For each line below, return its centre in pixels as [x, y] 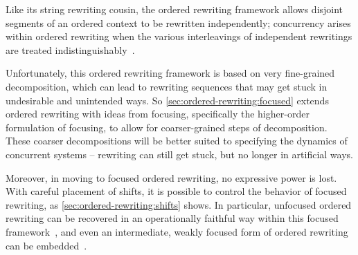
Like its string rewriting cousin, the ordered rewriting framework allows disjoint [174, 9]
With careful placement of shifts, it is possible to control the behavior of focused [176, 191]
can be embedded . [46, 245]
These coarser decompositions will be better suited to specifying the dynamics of [177, 141]
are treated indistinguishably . [70, 49]
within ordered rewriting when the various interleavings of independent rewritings [179, 36]
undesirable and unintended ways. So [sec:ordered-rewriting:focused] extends [167, 100]
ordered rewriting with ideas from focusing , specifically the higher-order [158, 114]
